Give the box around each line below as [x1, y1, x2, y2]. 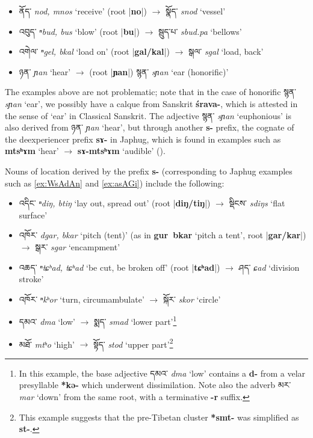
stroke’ [19, 273, 44, 285]
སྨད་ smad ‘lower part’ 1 [94, 313, 177, 327]
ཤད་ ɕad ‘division [238, 261, 300, 273]
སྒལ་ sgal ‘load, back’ [188, 45, 264, 58]
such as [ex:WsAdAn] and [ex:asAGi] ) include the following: [5, 176, 225, 189]
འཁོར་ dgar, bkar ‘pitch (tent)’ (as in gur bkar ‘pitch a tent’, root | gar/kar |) [19, 229, 306, 241]
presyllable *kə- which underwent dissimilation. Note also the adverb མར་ [19, 378, 291, 391]
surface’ [19, 208, 48, 221]
